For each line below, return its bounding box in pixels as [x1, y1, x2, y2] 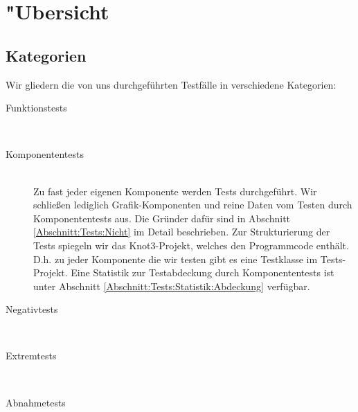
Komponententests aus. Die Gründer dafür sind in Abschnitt [33, 211, 291, 225]
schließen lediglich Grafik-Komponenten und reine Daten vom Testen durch [33, 197, 352, 212]
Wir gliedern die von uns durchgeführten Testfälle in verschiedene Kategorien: [6, 77, 337, 91]
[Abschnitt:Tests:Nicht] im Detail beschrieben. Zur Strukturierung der [33, 224, 330, 239]
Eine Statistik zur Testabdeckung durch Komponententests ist [71, 265, 334, 280]
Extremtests [6, 348, 57, 363]
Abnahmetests [6, 395, 66, 409]
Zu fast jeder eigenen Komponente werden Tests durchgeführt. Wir [33, 183, 317, 198]
